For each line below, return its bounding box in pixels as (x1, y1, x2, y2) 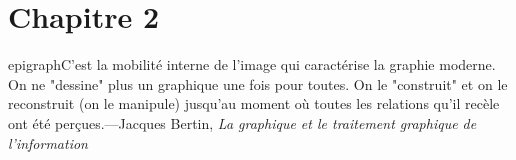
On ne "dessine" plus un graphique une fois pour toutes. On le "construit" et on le (8, 73, 508, 94)
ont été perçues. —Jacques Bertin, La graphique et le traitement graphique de (8, 112, 477, 133)
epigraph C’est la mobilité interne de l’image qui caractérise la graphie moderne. (8, 54, 496, 75)
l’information (8, 132, 88, 153)
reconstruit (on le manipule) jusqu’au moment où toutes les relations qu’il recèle (8, 93, 500, 114)
